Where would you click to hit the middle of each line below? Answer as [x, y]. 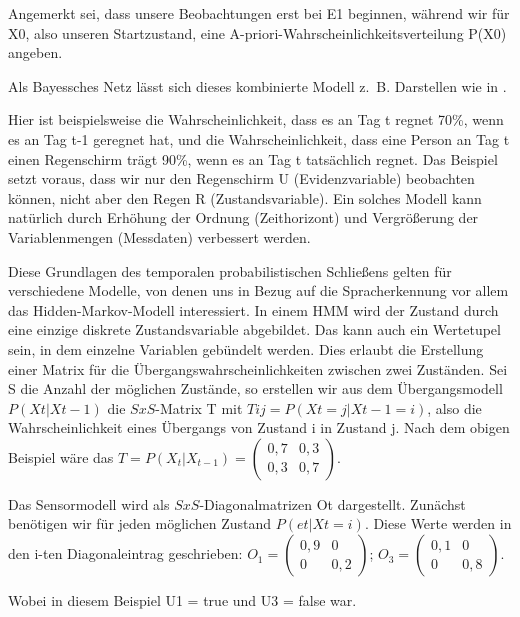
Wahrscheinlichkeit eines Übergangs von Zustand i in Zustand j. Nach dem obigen [259, 427]
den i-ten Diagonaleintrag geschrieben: [125, 553]
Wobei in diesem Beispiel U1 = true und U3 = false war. [182, 600]
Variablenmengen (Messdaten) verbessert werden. [159, 236]
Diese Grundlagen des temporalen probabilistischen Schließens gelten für [230, 270]
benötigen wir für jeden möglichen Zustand [140, 523]
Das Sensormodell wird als [89, 503]
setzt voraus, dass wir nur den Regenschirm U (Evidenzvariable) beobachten [241, 178]
